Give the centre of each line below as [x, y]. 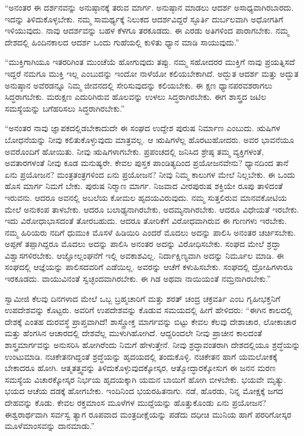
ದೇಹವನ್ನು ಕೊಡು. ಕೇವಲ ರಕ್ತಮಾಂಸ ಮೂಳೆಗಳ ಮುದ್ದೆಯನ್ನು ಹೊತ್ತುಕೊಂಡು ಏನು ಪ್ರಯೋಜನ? [135, 402]
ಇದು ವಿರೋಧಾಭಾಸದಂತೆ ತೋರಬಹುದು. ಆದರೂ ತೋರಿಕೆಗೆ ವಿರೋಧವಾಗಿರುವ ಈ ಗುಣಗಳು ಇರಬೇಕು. [146, 221]
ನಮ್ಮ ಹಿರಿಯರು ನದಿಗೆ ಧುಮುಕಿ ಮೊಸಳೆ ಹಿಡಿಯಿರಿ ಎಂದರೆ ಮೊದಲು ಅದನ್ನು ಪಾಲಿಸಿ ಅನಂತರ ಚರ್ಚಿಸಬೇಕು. [151, 232]
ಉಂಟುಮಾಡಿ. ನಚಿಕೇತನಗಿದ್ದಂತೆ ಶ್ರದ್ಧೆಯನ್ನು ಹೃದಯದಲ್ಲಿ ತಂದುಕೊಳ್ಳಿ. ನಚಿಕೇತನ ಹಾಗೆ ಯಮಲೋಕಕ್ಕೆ [141, 356]
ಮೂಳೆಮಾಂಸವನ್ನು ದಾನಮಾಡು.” [50, 426]
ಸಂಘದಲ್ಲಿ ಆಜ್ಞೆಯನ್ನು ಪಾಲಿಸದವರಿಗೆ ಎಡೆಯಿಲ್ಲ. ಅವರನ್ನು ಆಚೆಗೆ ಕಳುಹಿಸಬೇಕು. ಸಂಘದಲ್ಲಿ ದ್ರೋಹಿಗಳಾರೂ [149, 267]
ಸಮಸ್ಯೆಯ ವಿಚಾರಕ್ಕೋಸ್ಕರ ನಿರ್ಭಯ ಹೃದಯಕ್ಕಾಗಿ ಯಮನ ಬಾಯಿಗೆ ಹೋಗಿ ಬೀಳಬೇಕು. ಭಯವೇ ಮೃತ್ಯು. [145, 379]
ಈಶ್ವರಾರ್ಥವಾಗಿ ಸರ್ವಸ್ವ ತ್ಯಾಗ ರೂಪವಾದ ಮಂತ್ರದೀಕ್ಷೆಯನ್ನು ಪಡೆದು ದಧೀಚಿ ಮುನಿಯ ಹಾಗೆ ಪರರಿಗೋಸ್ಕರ [148, 414]
